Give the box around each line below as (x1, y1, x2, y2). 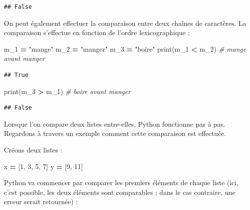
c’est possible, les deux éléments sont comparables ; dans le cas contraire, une (4, 187, 236, 197)
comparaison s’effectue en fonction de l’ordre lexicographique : (4, 27, 190, 38)
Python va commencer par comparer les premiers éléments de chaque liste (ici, (4, 177, 239, 188)
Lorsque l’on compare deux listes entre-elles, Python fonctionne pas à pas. (4, 118, 226, 129)
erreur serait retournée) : (4, 196, 78, 207)
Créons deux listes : (4, 144, 62, 154)
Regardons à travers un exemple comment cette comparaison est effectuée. (4, 128, 226, 138)
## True (4, 71, 29, 78)
